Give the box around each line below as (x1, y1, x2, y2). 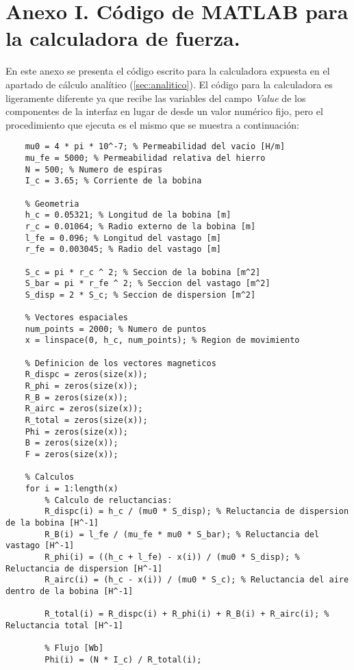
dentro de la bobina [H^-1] (5, 586, 134, 596)
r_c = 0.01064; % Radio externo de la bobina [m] (25, 221, 256, 231)
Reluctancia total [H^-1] (5, 620, 123, 630)
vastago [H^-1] (5, 541, 75, 551)
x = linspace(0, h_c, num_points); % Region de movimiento (25, 335, 300, 346)
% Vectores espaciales (25, 313, 128, 323)
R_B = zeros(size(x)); (25, 392, 128, 402)
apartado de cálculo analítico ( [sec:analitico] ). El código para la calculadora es (5, 77, 333, 91)
